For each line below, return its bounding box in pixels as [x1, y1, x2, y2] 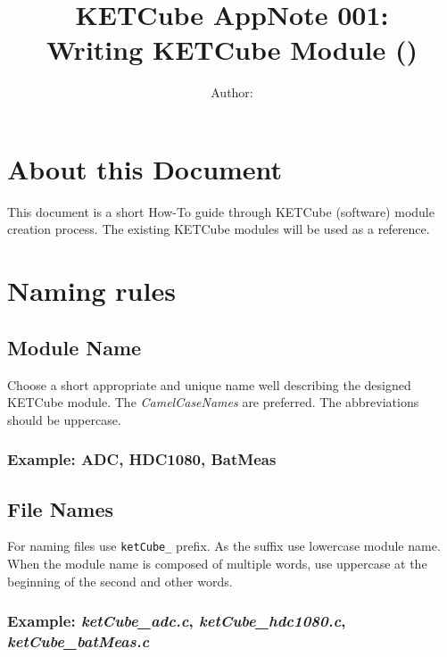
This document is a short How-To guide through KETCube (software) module [7, 202, 435, 220]
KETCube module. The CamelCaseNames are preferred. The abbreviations [7, 393, 419, 412]
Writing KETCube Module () [46, 31, 418, 68]
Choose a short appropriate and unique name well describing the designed [7, 375, 411, 394]
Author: [211, 83, 253, 102]
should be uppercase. [7, 410, 121, 428]
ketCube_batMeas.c [7, 630, 150, 653]
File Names [7, 495, 114, 522]
